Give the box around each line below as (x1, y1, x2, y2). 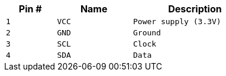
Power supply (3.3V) (133, 17, 221, 26)
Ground (133, 28, 161, 37)
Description (168, 3, 222, 15)
